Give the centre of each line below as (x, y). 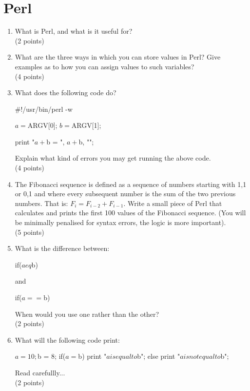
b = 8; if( (52, 356)
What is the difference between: (62, 248)
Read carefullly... (40, 372)
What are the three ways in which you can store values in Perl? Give (118, 57)
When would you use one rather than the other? (87, 314)
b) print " (92, 356)
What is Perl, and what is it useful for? (74, 31)
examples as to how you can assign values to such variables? (105, 66)
